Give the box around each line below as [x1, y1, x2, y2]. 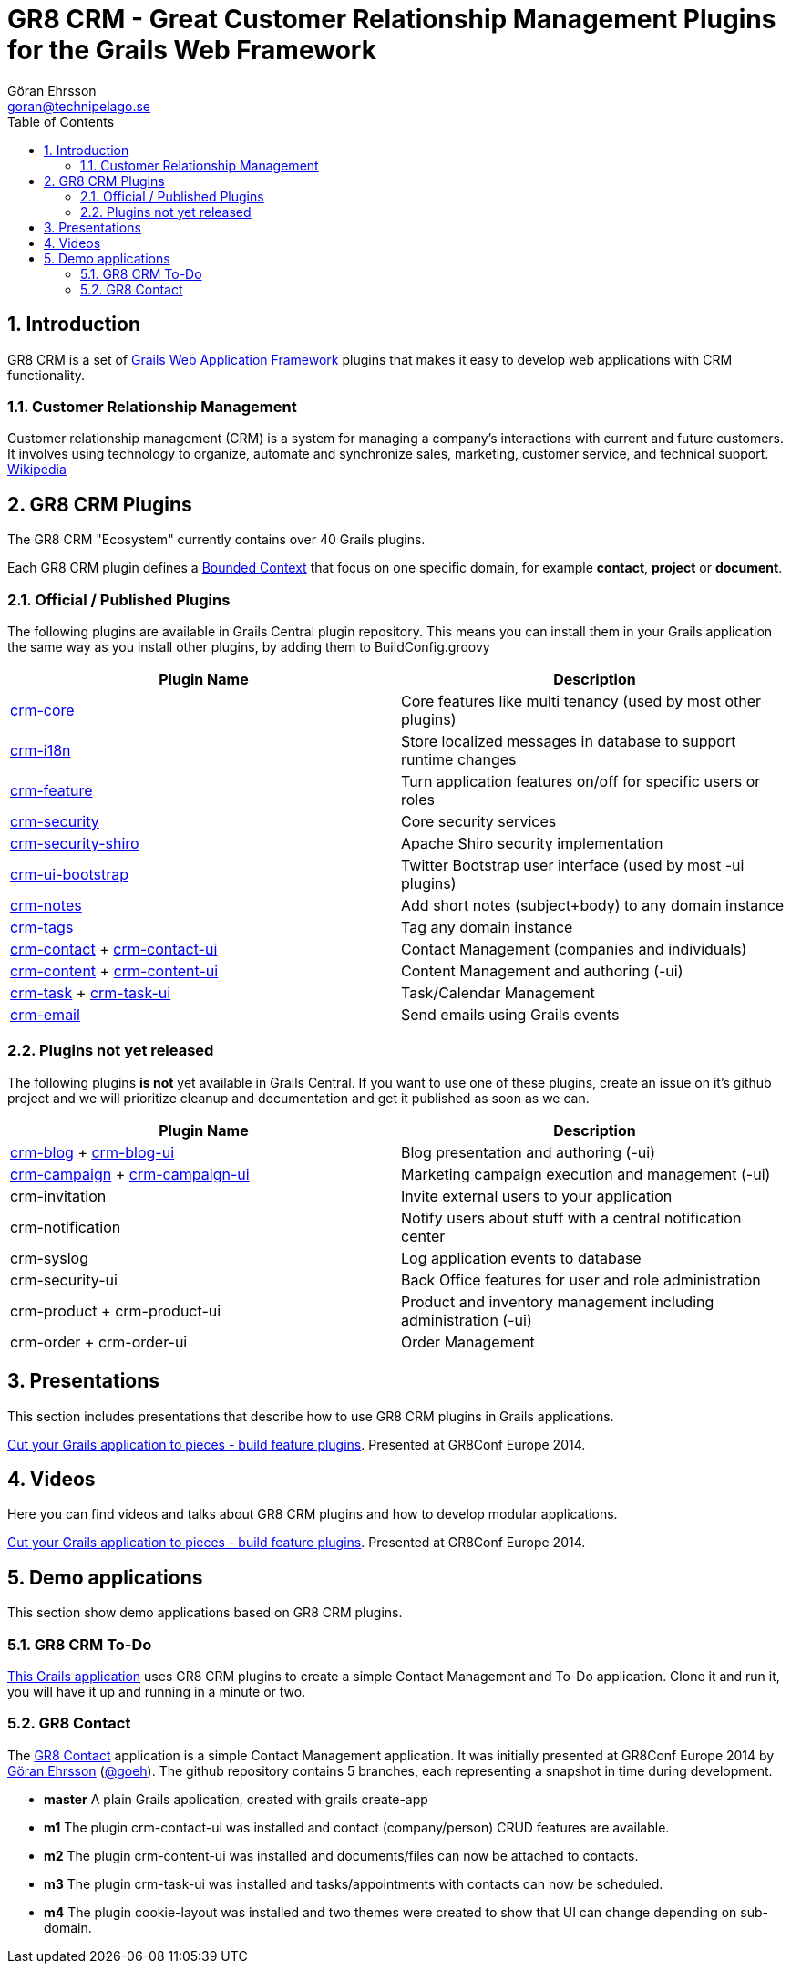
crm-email [10, 1005, 80, 1024]
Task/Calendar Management [401, 983, 595, 1002]
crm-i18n [10, 740, 71, 759]
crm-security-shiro [10, 833, 139, 852]
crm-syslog [10, 1248, 88, 1267]
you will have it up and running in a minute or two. [7, 1683, 306, 1699]
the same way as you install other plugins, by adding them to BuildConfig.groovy [7, 638, 490, 655]
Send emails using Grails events [401, 1005, 620, 1024]
